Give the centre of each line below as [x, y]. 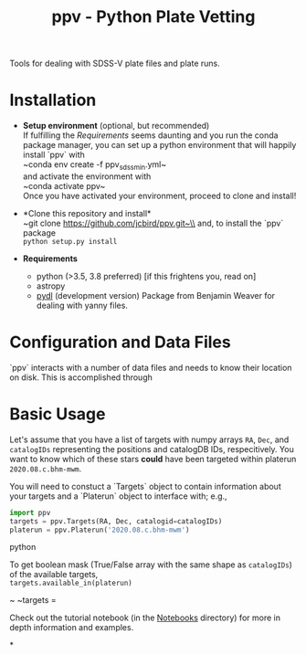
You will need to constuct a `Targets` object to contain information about [145, 486]
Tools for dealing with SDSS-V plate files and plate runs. [115, 63]
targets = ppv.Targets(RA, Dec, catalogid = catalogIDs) [116, 521]
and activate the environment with [87, 176]
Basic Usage [58, 414]
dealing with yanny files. [82, 305]
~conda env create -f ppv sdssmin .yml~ [95, 165]
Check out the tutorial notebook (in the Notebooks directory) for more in [145, 618]
